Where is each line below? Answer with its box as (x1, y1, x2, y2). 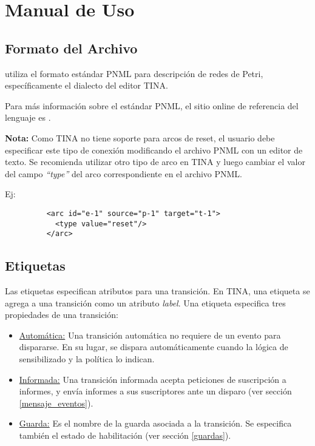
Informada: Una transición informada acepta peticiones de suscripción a (19, 373, 286, 385)
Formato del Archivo (5, 38, 138, 57)
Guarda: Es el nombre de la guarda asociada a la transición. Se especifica (19, 417, 292, 430)
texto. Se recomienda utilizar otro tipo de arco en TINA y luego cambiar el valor (5, 155, 305, 168)
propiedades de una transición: (5, 308, 118, 321)
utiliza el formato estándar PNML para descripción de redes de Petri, (5, 67, 263, 79)
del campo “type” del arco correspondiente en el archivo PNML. (5, 167, 243, 180)
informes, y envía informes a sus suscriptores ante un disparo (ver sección (19, 385, 292, 397)
